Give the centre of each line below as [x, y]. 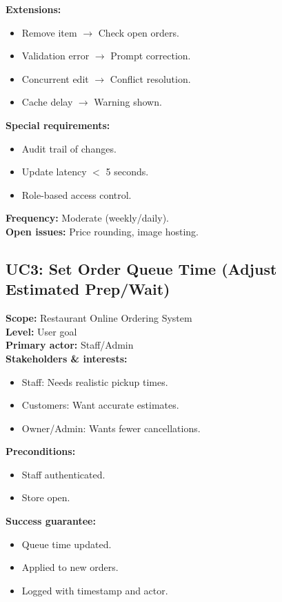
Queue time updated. [67, 544]
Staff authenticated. [63, 474]
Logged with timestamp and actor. [95, 590]
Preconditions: [41, 451]
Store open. [46, 497]
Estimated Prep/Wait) [88, 289]
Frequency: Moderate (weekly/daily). [87, 218]
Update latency [54, 172]
